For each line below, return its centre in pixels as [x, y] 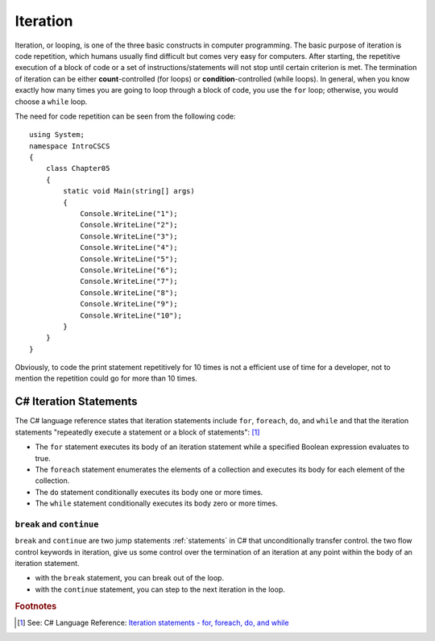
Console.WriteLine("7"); [129, 281]
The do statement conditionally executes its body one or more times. [149, 492]
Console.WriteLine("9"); [129, 304]
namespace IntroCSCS [70, 146]
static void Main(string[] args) [129, 191]
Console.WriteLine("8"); [129, 293]
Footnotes [36, 606]
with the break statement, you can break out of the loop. [130, 578]
